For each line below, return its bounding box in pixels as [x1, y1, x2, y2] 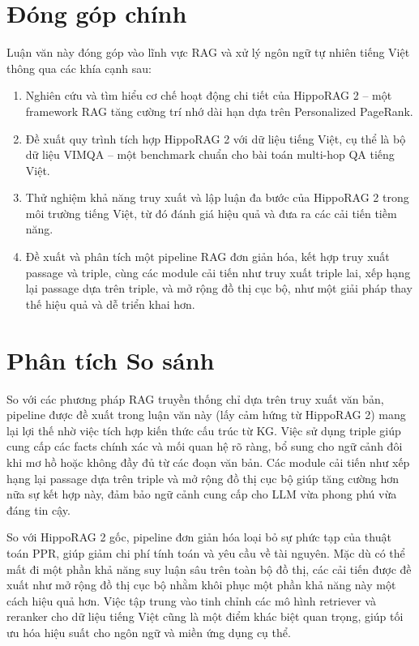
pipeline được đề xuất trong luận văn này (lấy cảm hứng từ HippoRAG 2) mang [6, 406, 406, 423]
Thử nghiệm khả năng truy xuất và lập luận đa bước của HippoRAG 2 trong [25, 189, 409, 206]
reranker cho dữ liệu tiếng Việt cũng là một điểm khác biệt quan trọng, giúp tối [6, 608, 404, 625]
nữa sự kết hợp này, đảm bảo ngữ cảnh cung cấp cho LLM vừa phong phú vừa [6, 486, 397, 503]
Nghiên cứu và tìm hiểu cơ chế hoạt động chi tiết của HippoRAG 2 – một [25, 87, 392, 104]
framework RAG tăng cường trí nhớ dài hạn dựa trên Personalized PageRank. [25, 102, 413, 119]
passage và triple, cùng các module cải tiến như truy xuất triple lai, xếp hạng [25, 263, 411, 280]
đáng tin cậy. [6, 501, 71, 518]
